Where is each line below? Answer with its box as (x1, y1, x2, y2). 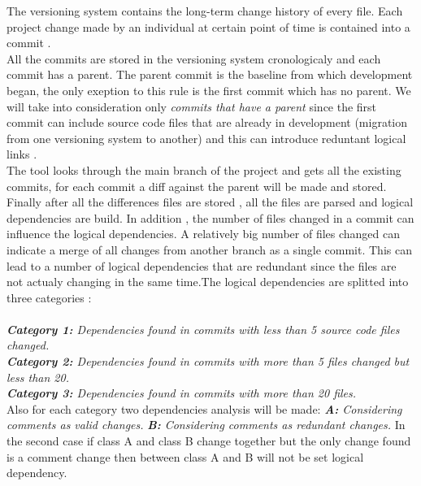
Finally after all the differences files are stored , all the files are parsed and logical (7, 193, 414, 210)
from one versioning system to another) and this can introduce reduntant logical (7, 129, 406, 146)
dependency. (7, 464, 67, 481)
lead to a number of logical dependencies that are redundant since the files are (7, 257, 397, 274)
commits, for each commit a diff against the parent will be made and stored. (7, 177, 387, 194)
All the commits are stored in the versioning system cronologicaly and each (7, 50, 381, 67)
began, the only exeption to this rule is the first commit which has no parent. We (7, 81, 411, 98)
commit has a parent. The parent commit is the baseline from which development (7, 66, 413, 83)
